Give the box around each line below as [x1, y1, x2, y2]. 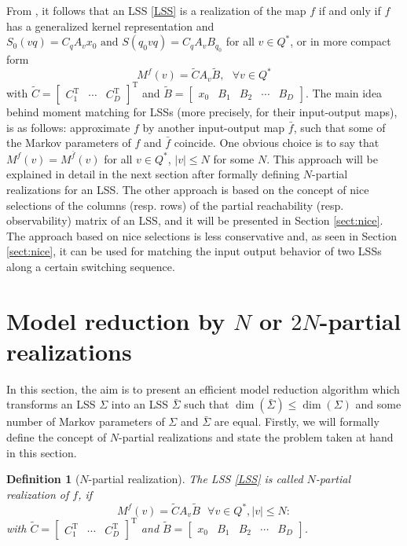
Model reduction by [6, 304, 225, 336]
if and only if [318, 2, 381, 18]
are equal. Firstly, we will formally [214, 413, 379, 430]
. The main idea [305, 84, 383, 101]
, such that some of [293, 119, 386, 135]
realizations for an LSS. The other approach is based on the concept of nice [6, 181, 369, 197]
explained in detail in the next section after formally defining [6, 166, 300, 182]
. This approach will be [266, 150, 378, 167]
